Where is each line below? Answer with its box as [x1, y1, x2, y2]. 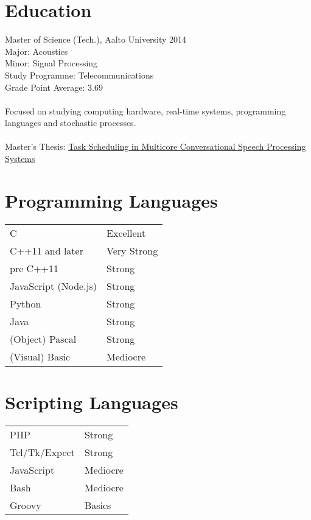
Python [10, 296, 41, 311]
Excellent [107, 225, 146, 240]
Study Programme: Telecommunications [5, 68, 154, 81]
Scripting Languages [5, 389, 178, 414]
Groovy [10, 497, 41, 512]
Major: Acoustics [5, 44, 68, 57]
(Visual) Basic [10, 349, 71, 364]
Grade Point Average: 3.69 [5, 80, 103, 93]
